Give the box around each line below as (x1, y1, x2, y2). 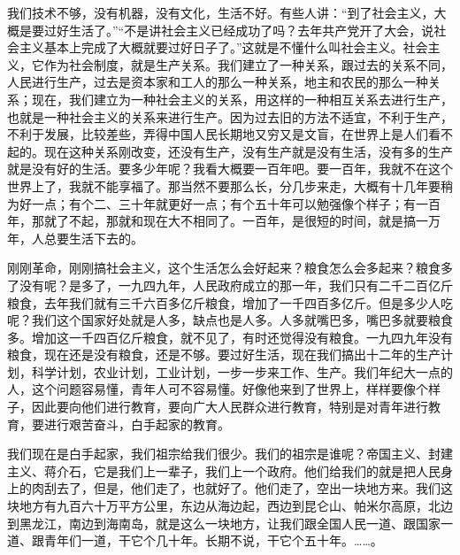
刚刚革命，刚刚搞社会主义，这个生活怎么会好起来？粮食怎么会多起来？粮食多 (7, 258, 453, 277)
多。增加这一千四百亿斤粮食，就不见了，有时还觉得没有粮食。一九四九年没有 (7, 328, 453, 346)
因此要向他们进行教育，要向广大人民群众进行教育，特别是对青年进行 (31, 397, 428, 416)
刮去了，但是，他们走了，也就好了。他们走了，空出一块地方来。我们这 (43, 479, 453, 497)
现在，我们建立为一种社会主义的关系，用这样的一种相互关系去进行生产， (31, 89, 453, 108)
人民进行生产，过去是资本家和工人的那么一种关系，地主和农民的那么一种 (7, 73, 428, 91)
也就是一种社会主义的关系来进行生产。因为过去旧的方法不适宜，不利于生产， (7, 107, 453, 126)
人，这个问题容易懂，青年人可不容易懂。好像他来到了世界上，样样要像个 (7, 380, 428, 398)
